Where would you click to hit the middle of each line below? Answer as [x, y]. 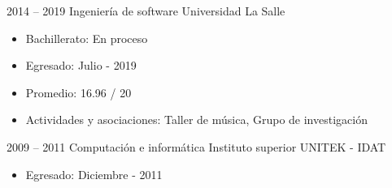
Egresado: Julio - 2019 [81, 65]
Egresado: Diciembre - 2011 [94, 174]
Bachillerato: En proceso [87, 38]
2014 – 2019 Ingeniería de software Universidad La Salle [146, 11]
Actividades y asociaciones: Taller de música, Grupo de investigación [196, 120]
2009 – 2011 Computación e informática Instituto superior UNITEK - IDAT [196, 146]
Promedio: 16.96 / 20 [78, 92]
